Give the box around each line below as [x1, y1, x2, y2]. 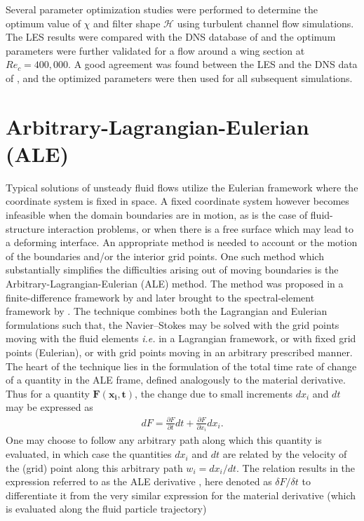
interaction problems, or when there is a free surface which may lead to [48, 221, 354, 236]
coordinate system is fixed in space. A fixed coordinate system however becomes [6, 194, 349, 208]
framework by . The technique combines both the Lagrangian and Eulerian [6, 304, 328, 318]
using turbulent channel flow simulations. [177, 15, 354, 30]
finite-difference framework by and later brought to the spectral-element [6, 290, 315, 304]
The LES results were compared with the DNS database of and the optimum [6, 29, 336, 44]
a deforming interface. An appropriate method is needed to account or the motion [6, 235, 358, 250]
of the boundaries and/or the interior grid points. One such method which [6, 248, 324, 263]
